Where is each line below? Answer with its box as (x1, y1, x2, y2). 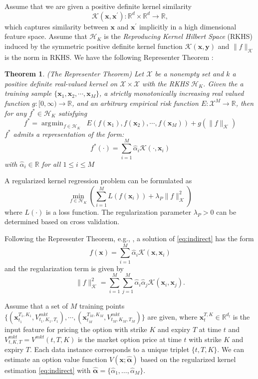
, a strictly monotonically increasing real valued (99, 88, 244, 98)
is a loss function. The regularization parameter (46, 206, 191, 217)
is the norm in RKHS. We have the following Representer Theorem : (4, 51, 214, 62)
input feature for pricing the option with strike (4, 324, 147, 334)
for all (41, 158, 61, 169)
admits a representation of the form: (13, 128, 124, 139)
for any (4, 107, 27, 118)
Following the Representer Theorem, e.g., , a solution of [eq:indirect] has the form (4, 233, 254, 243)
